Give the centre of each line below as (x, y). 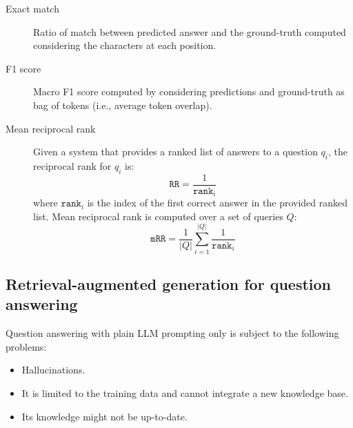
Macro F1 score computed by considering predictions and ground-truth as (189, 91)
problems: (26, 346)
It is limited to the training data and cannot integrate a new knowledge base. (185, 392)
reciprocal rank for (72, 165)
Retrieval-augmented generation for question (168, 283)
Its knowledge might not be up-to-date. (104, 416)
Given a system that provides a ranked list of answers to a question (175, 152)
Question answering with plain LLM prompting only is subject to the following (172, 333)
